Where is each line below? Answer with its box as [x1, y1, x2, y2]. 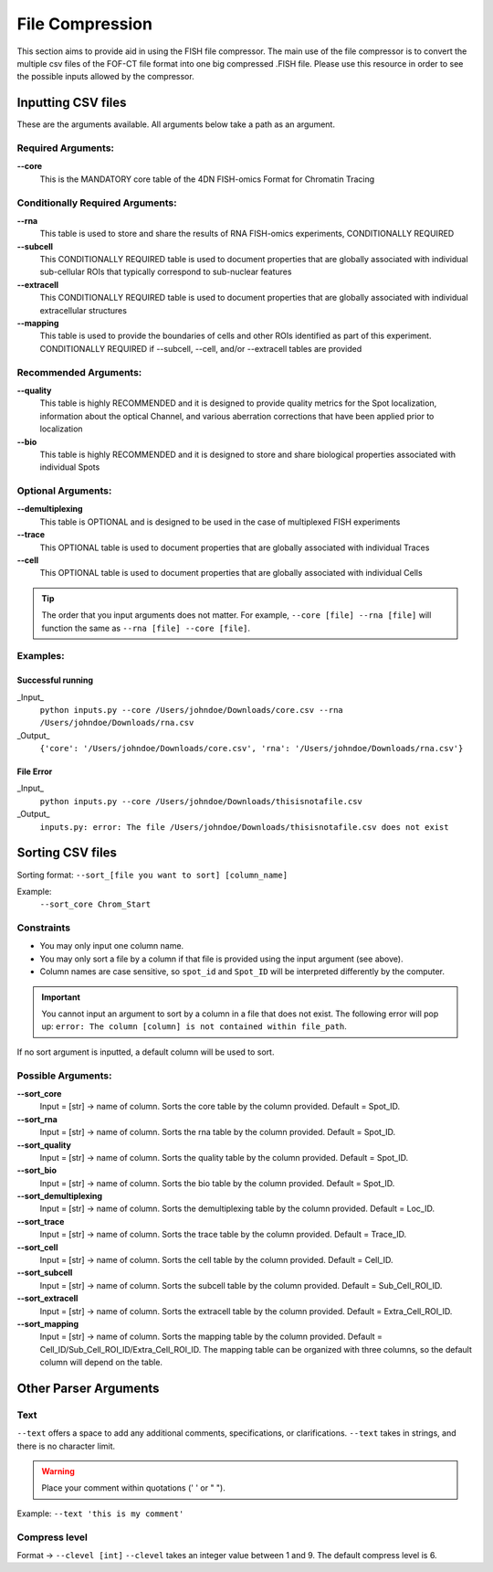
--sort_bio [16, 1165, 57, 1176]
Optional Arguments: [16, 484, 112, 497]
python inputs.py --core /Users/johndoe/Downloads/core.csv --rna [39, 705, 344, 715]
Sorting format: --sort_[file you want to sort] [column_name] [16, 869, 288, 880]
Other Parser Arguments [16, 1380, 160, 1396]
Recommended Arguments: [16, 366, 142, 378]
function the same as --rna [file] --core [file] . [41, 622, 251, 633]
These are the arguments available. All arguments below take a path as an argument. [16, 119, 335, 130]
